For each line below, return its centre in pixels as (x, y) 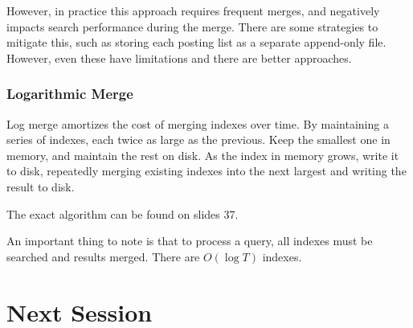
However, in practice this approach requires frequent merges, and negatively (193, 10)
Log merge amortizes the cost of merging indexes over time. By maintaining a (198, 123)
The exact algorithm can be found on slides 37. (123, 213)
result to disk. (41, 186)
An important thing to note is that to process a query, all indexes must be (190, 241)
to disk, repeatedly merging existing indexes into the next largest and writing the (206, 171)
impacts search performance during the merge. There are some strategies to (192, 26)
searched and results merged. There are (103, 256)
